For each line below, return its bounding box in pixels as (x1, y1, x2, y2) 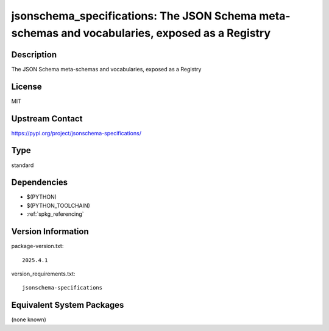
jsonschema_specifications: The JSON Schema (11, 9, 257, 23)
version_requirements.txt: (11, 270, 76, 277)
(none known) (11, 316, 47, 323)
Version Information (11, 226, 89, 237)
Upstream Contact (11, 113, 83, 124)
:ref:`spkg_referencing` (26, 210, 85, 218)
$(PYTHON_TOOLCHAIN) (26, 202, 91, 209)
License (11, 81, 42, 91)
